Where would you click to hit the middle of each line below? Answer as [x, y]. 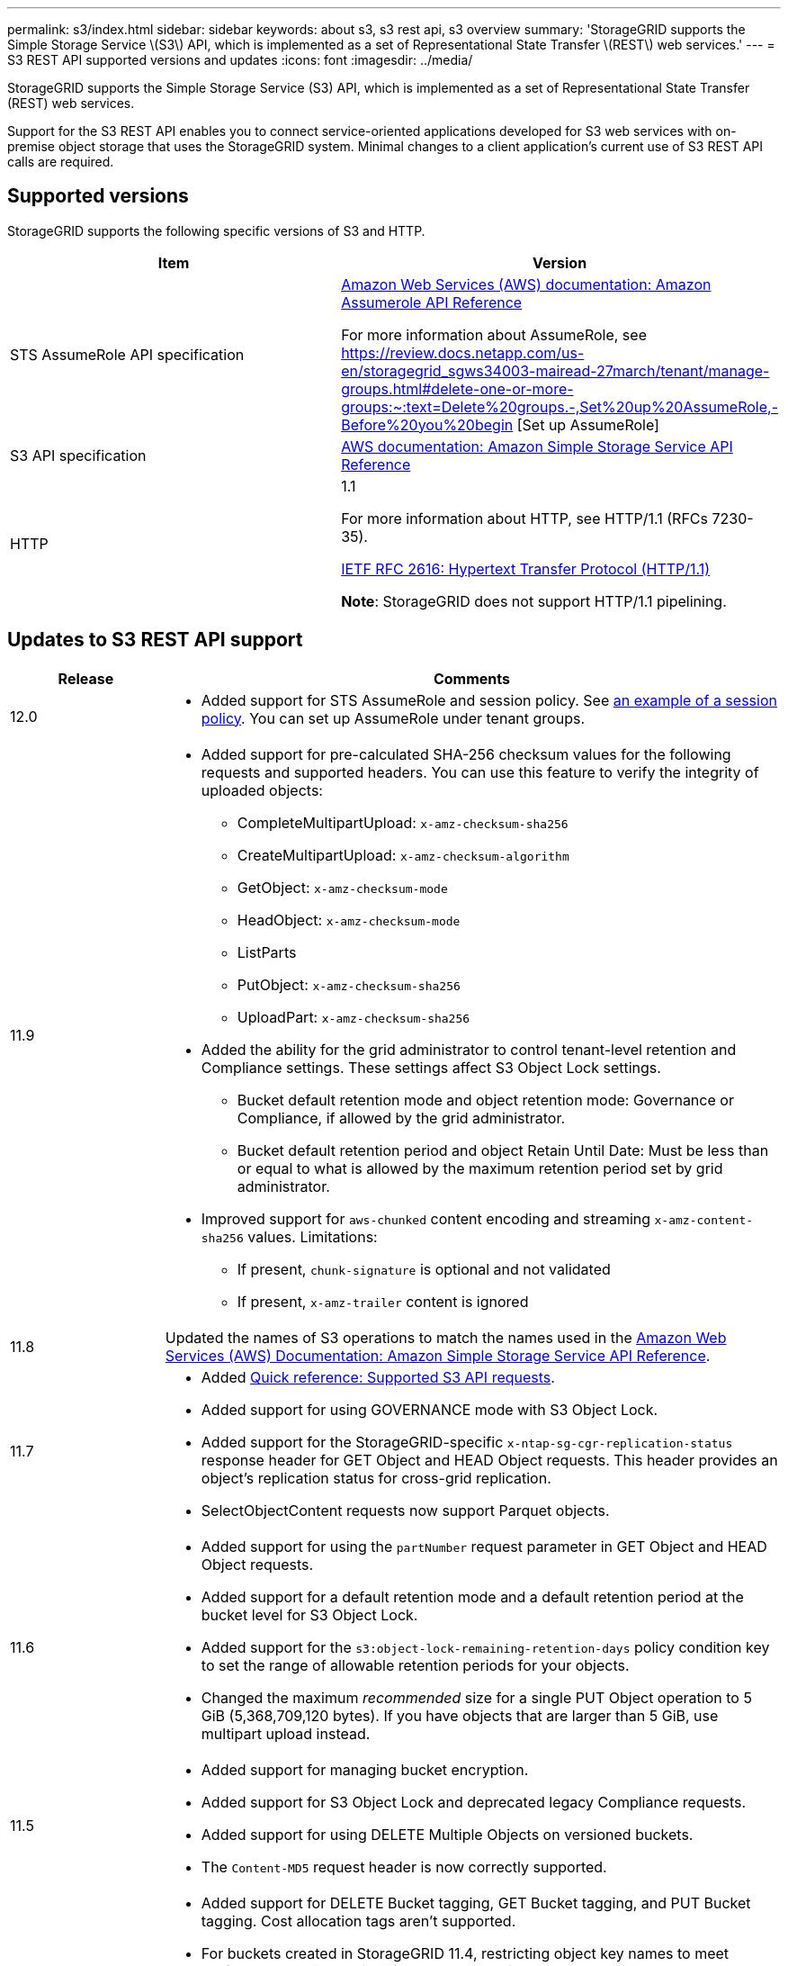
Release [86, 678]
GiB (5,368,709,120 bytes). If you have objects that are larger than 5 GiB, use [460, 1715]
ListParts [267, 952]
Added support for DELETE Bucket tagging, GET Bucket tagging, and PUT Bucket [476, 1903]
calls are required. [61, 162]
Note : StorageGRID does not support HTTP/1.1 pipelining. [534, 601]
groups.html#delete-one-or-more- [457, 388]
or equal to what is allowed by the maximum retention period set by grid [480, 1168]
